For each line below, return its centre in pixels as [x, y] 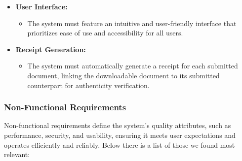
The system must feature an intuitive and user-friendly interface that [132, 23]
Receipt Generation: [51, 49]
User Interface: [41, 6]
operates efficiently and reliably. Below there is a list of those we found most [120, 145]
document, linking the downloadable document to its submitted [123, 75]
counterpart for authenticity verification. [88, 85]
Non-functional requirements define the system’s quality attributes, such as [118, 125]
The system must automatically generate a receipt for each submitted [133, 66]
